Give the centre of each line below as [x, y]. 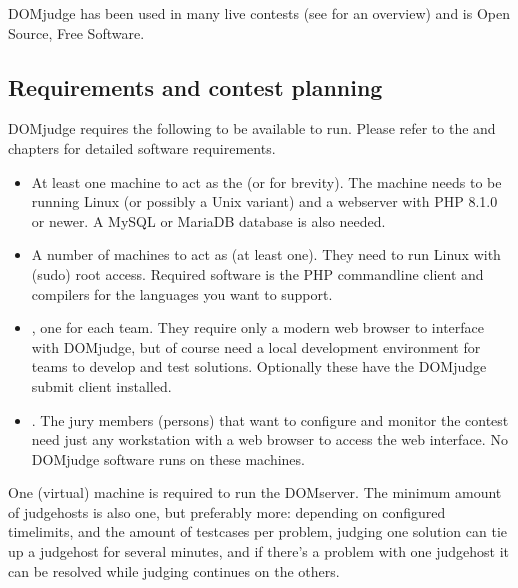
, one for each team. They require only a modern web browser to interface [257, 327]
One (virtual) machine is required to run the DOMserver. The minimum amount [255, 492]
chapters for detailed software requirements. [142, 147]
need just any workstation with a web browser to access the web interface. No [269, 439]
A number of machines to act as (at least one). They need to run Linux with [266, 254]
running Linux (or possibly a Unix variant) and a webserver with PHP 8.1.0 [264, 201]
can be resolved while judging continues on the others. [174, 570]
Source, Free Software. [76, 32]
